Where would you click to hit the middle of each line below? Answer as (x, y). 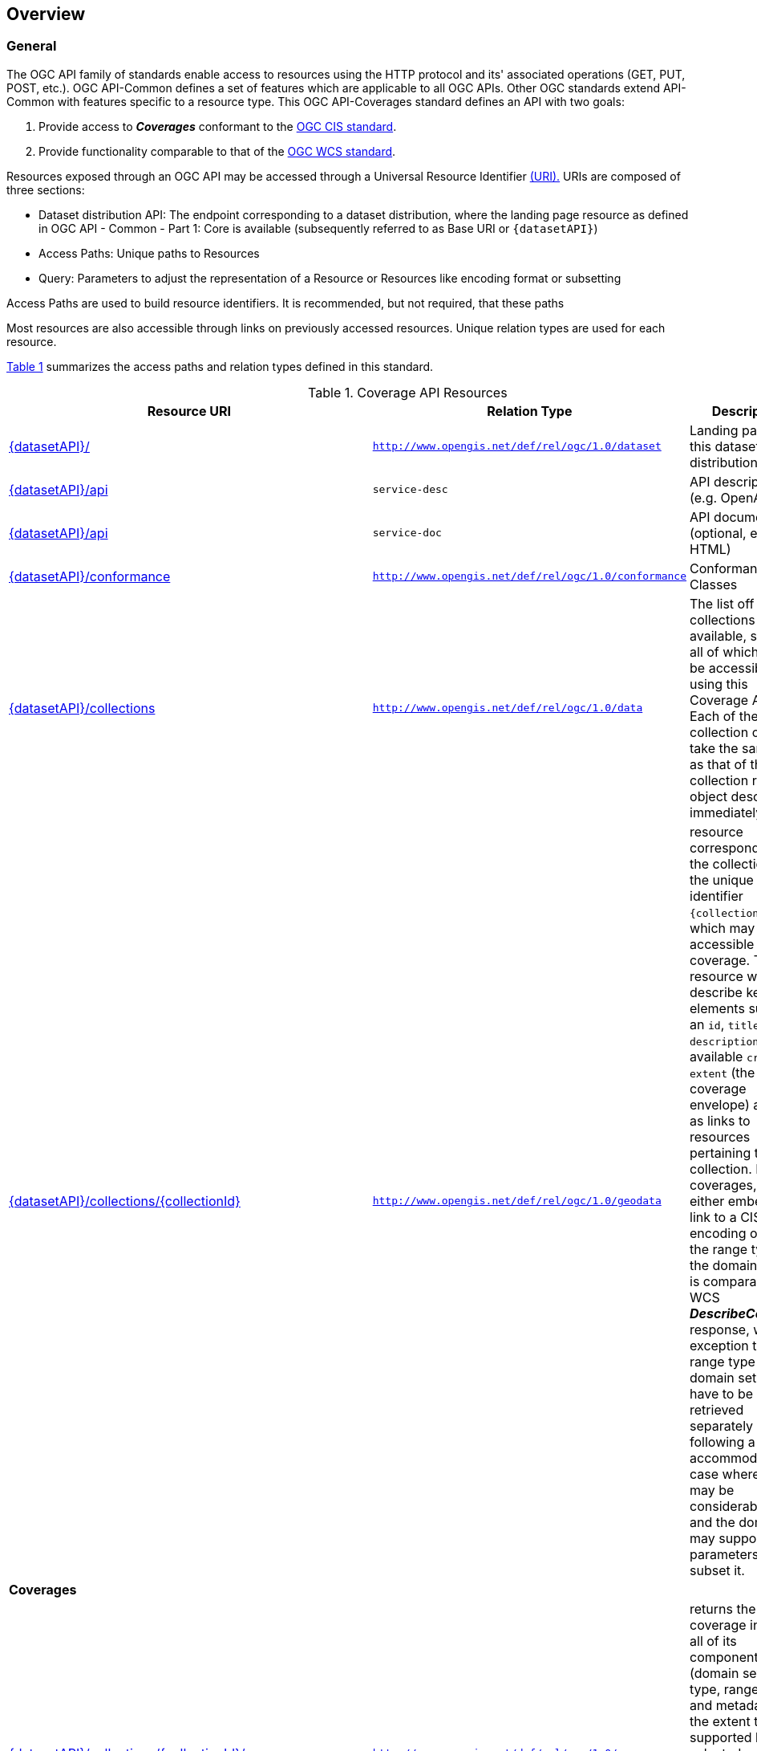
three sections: (46, 189)
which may (723, 928)
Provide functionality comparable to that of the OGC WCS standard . (217, 151)
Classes (714, 584)
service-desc (410, 490)
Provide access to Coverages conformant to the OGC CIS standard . (218, 126)
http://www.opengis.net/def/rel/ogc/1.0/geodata (517, 1201)
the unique (722, 880)
